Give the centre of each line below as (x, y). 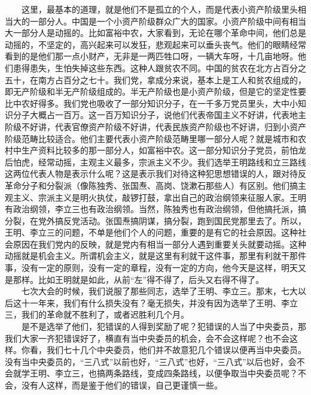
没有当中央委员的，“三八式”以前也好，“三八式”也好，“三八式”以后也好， (147, 361)
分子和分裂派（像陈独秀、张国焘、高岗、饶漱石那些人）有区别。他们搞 (159, 185)
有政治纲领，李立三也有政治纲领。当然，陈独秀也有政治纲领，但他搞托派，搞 (155, 209)
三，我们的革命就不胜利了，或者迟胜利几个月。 (97, 314)
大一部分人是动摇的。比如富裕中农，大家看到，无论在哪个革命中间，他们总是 (155, 33)
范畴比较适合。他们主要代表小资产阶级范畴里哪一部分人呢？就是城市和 (159, 138)
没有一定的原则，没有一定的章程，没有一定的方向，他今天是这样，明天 (159, 268)
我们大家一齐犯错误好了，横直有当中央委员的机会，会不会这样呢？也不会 (147, 338)
